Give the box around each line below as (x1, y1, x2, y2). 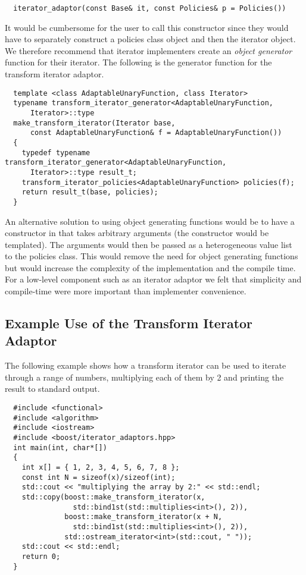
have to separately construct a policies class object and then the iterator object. (5, 33, 296, 45)
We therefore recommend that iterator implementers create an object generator (5, 44, 292, 56)
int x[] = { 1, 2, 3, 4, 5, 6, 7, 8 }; (21, 463, 180, 472)
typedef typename (21, 148, 90, 157)
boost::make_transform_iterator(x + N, (64, 513, 223, 521)
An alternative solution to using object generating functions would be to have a (5, 215, 295, 227)
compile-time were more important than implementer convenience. (5, 285, 246, 297)
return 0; (21, 552, 61, 561)
